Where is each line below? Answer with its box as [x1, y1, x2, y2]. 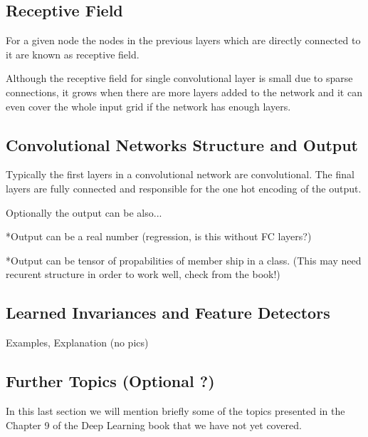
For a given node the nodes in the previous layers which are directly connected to [6, 33, 361, 48]
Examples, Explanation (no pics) [6, 335, 149, 350]
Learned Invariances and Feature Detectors [6, 302, 330, 324]
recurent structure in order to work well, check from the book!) [6, 267, 280, 282]
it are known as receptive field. [6, 46, 140, 61]
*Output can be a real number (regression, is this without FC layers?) [6, 229, 312, 244]
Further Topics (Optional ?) [6, 370, 215, 392]
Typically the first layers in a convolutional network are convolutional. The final [6, 167, 354, 182]
